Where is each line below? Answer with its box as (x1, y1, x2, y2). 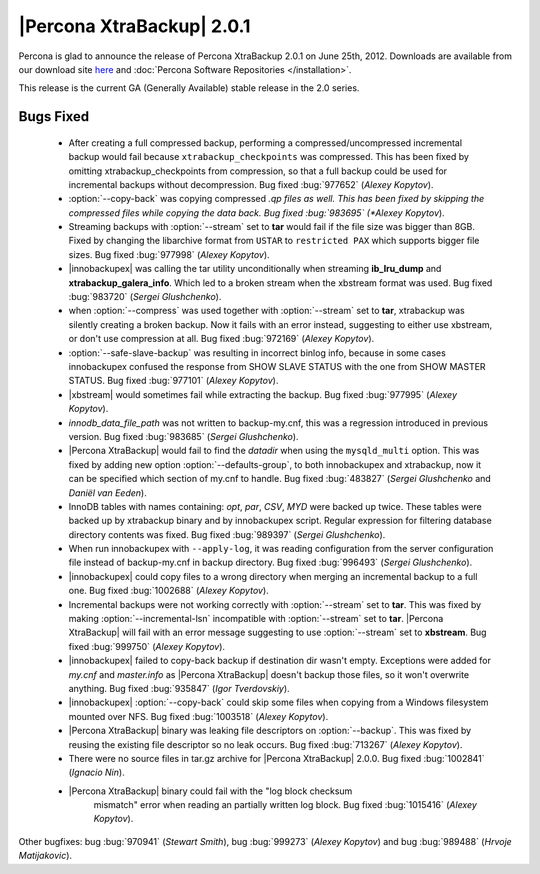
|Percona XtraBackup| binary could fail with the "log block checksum (68, 785, 353, 797)
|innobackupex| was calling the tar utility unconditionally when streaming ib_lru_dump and (68, 263, 442, 275)
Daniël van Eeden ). (68, 486, 147, 499)
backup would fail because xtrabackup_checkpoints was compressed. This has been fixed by (68, 151, 470, 163)
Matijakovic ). (18, 850, 73, 862)
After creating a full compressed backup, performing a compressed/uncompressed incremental (68, 136, 463, 149)
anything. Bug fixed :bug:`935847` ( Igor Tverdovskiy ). (68, 682, 290, 694)
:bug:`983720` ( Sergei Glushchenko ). (68, 291, 222, 303)
